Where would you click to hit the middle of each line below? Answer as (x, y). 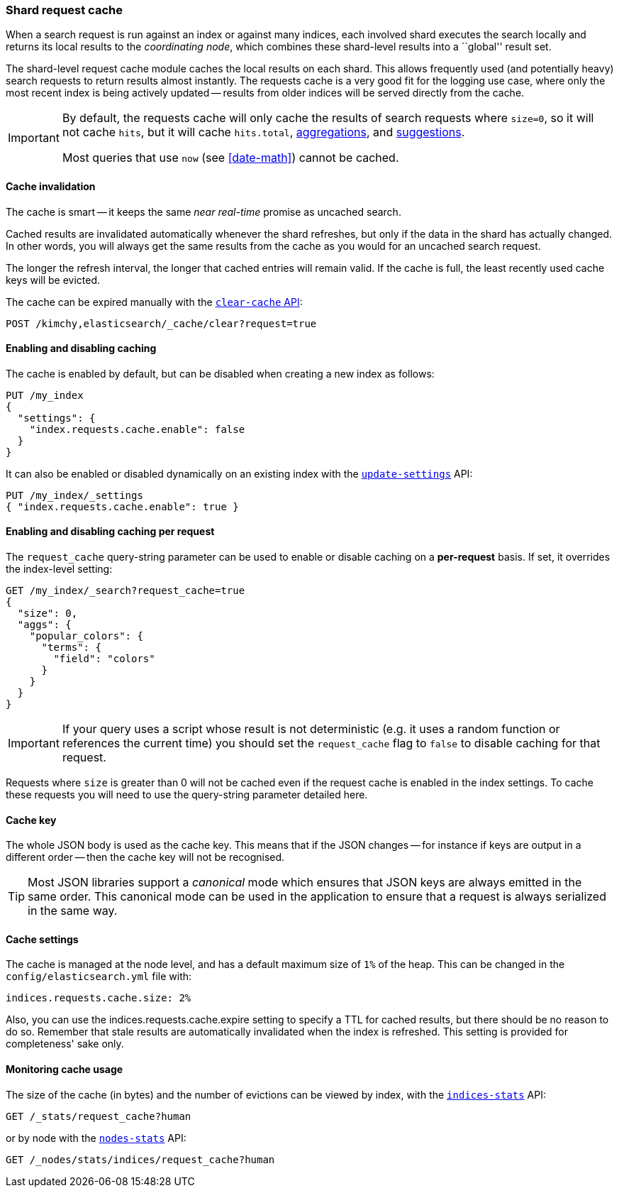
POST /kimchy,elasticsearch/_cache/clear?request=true (161, 323)
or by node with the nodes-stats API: (96, 1138)
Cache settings (42, 939)
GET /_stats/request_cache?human (99, 1116)
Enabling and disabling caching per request (110, 532)
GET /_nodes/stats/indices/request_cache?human (140, 1159)
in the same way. (73, 911)
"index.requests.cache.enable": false (137, 429)
